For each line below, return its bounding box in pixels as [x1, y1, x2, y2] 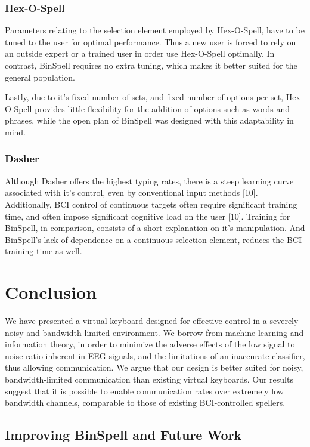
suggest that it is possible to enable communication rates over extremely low [5, 384, 284, 397]
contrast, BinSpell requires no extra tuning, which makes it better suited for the [5, 59, 297, 71]
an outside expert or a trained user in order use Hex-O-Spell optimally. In [5, 47, 275, 60]
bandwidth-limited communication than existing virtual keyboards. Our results [5, 373, 293, 386]
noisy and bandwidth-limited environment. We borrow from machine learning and [5, 326, 304, 338]
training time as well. [5, 245, 82, 257]
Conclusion [5, 280, 97, 304]
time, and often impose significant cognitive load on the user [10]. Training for [5, 209, 290, 222]
